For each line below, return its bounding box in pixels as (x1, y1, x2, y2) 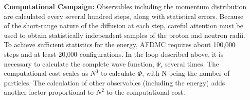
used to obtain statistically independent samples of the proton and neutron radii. (4, 30, 246, 40)
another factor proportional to (4, 87, 94, 97)
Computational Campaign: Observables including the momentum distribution (4, 1, 247, 11)
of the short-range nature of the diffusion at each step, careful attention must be (4, 20, 244, 31)
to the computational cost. (106, 87, 185, 97)
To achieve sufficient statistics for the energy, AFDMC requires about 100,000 (4, 39, 236, 50)
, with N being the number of (142, 68, 230, 78)
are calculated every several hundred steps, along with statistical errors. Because (4, 11, 244, 21)
